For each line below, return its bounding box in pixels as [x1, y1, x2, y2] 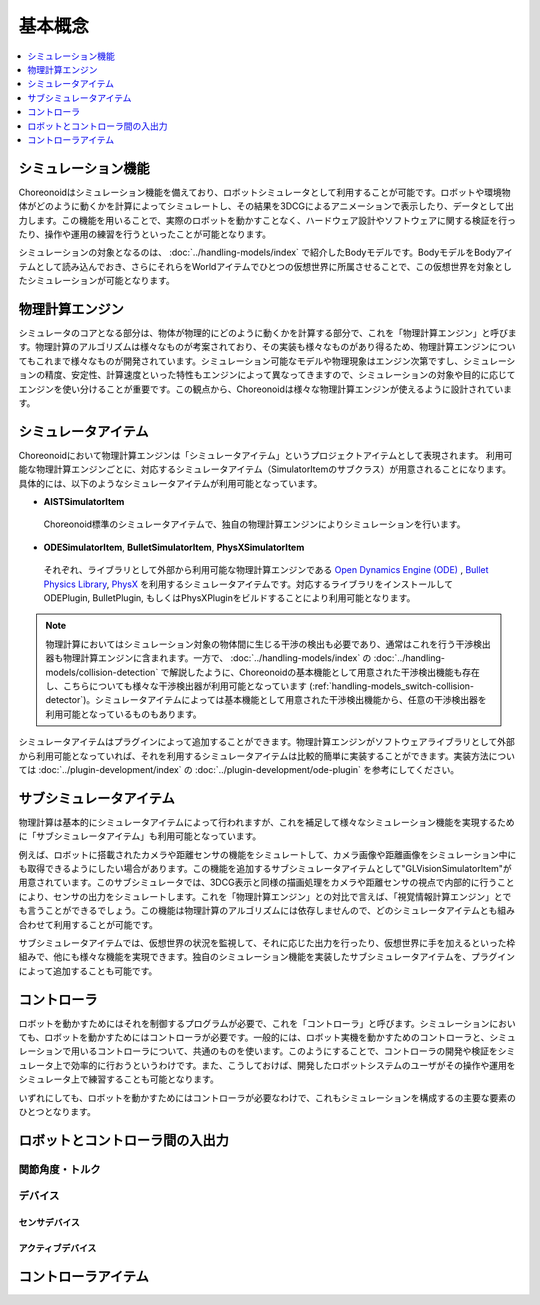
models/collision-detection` [45, 666, 159, 678]
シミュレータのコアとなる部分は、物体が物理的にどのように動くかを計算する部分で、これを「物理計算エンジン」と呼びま [18, 327, 517, 339]
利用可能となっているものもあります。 [45, 708, 202, 720]
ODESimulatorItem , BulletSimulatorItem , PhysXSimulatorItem [43, 541, 305, 553]
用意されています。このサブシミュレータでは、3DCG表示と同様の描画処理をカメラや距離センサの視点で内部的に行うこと [18, 876, 515, 889]
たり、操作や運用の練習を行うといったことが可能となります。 [18, 228, 272, 240]
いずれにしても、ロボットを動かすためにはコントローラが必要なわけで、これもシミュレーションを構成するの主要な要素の [18, 1091, 517, 1104]
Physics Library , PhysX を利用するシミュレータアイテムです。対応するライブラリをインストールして [43, 578, 454, 590]
